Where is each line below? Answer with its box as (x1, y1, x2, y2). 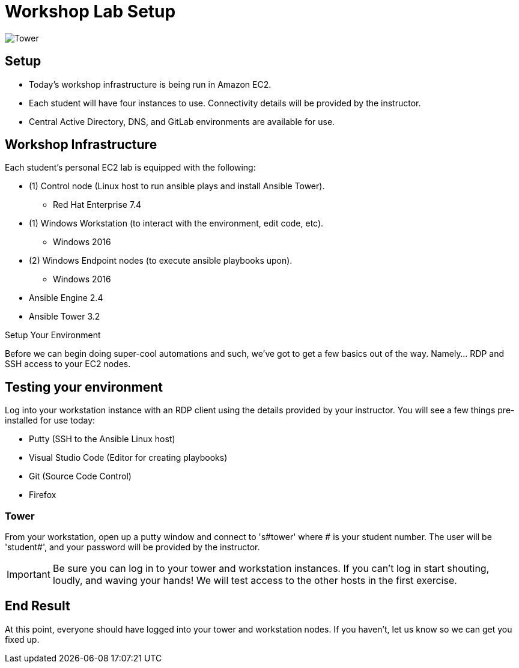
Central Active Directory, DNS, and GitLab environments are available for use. (29, 116, 335, 127)
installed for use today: (5, 415, 96, 426)
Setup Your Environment (5, 330, 101, 341)
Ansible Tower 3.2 (29, 311, 100, 322)
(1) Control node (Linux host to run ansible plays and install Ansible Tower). (29, 181, 325, 192)
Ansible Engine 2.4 (29, 293, 103, 303)
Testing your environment (5, 379, 163, 395)
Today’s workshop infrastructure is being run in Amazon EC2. (29, 79, 272, 90)
